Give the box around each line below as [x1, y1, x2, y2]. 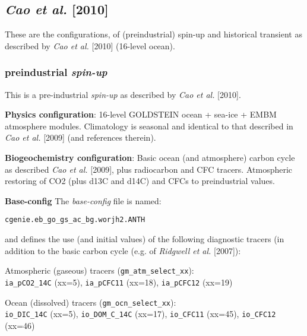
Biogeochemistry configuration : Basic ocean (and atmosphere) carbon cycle [5, 151, 295, 163]
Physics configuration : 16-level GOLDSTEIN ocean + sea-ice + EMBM [5, 108, 277, 121]
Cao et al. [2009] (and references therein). [5, 131, 156, 144]
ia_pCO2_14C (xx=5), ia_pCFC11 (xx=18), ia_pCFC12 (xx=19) [5, 275, 233, 288]
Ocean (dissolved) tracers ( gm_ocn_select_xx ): [5, 296, 176, 308]
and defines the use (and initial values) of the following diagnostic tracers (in [5, 233, 284, 245]
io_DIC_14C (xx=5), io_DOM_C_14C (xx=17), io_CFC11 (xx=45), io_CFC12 [5, 308, 276, 320]
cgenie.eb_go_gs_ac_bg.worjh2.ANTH [5, 215, 145, 224]
